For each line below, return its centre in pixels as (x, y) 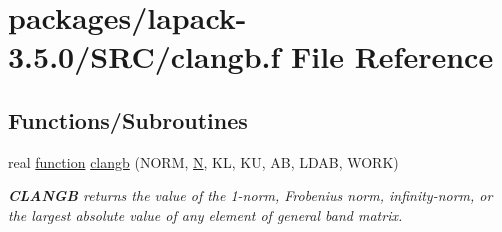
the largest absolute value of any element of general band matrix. (205, 214)
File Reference (392, 56)
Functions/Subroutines (128, 119)
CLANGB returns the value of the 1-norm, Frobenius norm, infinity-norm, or (250, 195)
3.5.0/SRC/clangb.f (144, 56)
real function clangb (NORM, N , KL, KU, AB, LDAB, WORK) (203, 161)
